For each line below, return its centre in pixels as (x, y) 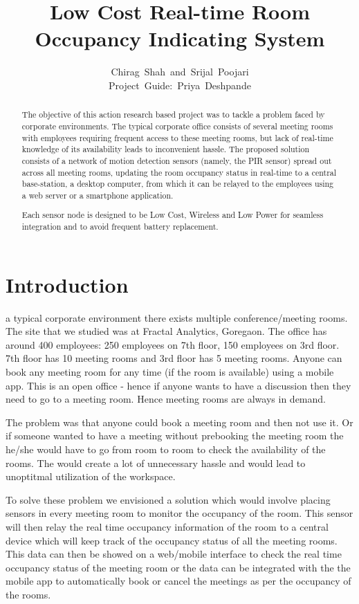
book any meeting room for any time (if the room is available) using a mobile (170, 372)
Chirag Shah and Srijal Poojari (180, 72)
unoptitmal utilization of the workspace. (91, 476)
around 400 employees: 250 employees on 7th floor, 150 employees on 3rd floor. (173, 344)
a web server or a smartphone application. (98, 195)
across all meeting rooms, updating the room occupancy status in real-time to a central (179, 172)
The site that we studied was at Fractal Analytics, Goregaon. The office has (166, 331)
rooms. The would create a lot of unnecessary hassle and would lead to (156, 463)
